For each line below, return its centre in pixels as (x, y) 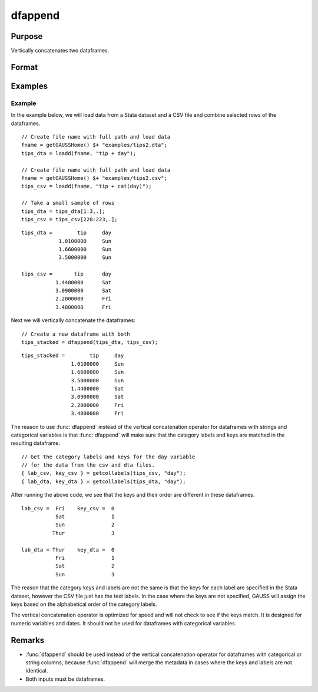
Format (24, 67)
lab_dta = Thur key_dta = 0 (68, 550)
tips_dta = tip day (67, 233)
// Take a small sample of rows (68, 203)
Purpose (27, 36)
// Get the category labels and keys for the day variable (108, 457)
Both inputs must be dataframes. (65, 679)
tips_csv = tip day (67, 274)
